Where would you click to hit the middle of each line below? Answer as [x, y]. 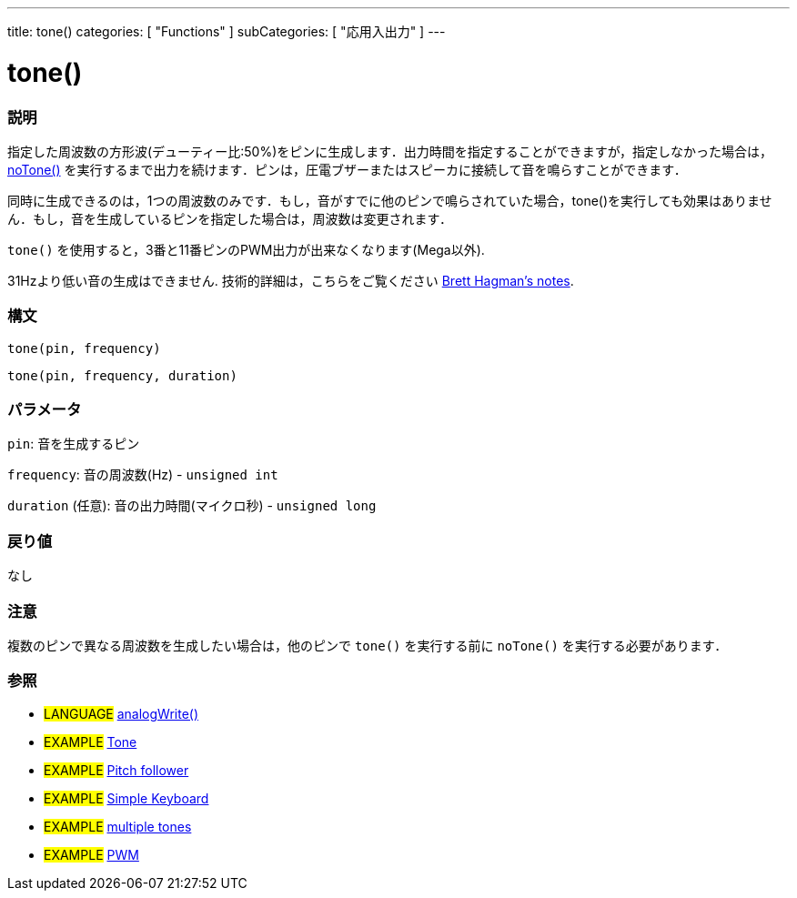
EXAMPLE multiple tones [118, 826]
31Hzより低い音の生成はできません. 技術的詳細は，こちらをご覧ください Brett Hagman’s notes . [291, 280]
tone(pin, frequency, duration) [122, 375]
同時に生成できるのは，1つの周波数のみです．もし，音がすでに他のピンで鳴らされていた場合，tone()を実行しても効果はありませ [390, 200]
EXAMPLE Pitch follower [116, 770]
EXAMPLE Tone [91, 742]
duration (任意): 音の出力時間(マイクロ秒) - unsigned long [192, 506]
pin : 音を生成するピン [74, 444]
